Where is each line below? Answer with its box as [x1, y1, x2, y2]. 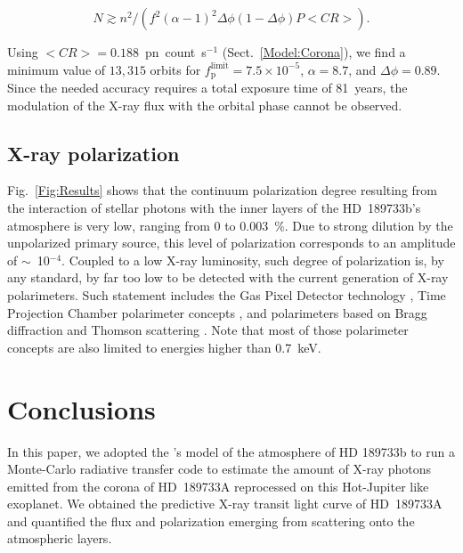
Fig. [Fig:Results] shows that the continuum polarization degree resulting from [7, 181, 438, 199]
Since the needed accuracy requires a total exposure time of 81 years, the [7, 78, 408, 97]
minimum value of [7, 60, 106, 78]
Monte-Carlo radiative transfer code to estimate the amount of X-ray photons [7, 459, 432, 478]
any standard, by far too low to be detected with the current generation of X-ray [7, 268, 449, 287]
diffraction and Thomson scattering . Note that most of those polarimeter [7, 321, 409, 339]
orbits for [150, 60, 201, 78]
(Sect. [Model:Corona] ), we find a [222, 43, 406, 61]
